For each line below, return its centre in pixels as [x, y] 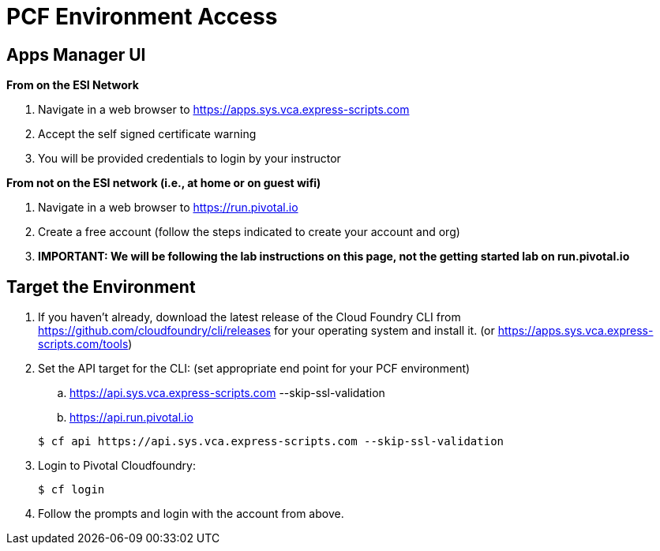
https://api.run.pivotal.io [131, 418]
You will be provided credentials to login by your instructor [189, 159]
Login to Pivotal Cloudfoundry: [117, 466]
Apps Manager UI [76, 54]
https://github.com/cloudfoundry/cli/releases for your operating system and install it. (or [266, 331]
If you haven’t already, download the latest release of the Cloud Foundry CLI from [249, 317]
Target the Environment [101, 287]
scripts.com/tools [83, 344]
